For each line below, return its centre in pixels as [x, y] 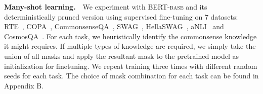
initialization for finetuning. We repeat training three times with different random [131, 66]
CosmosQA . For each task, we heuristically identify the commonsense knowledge [130, 36]
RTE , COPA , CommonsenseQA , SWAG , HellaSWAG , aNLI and [114, 26]
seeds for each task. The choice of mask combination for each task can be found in [131, 76]
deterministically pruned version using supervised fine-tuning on [103, 16]
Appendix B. [24, 85]
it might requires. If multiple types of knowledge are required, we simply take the [130, 46]
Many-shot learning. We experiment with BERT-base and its [106, 7]
